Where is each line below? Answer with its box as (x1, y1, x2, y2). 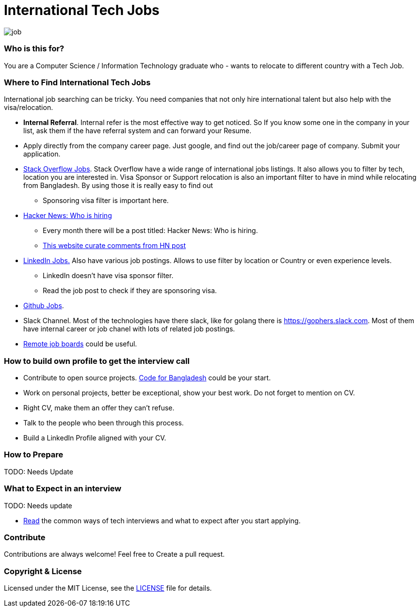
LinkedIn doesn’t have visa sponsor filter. (43, 271, 174, 280)
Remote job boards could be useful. (23, 340, 137, 348)
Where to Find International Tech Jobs (4, 77, 151, 87)
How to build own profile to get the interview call (4, 356, 190, 366)
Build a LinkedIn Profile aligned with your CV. (23, 434, 166, 442)
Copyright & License (4, 566, 82, 576)
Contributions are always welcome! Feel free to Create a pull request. (4, 550, 225, 559)
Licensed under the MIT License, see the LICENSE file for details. (4, 584, 212, 592)
